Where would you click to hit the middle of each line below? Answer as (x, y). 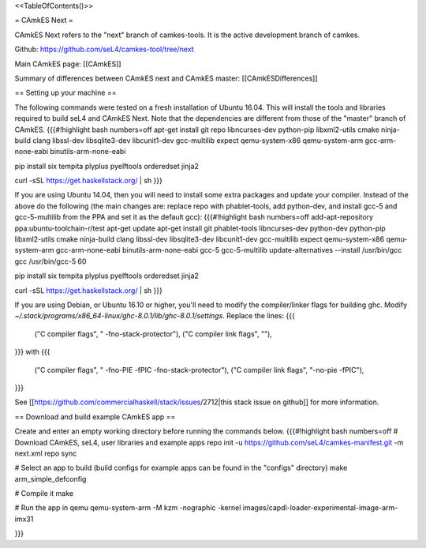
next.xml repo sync (46, 453)
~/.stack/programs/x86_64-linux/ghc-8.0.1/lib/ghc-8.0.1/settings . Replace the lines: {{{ (155, 316)
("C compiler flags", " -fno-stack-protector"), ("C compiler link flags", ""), (153, 334)
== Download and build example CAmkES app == (95, 417)
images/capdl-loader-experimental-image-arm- (320, 508)
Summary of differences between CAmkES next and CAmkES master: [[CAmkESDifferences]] (166, 78)
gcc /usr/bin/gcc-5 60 (50, 261)
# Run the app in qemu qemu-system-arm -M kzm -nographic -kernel (128, 508)
